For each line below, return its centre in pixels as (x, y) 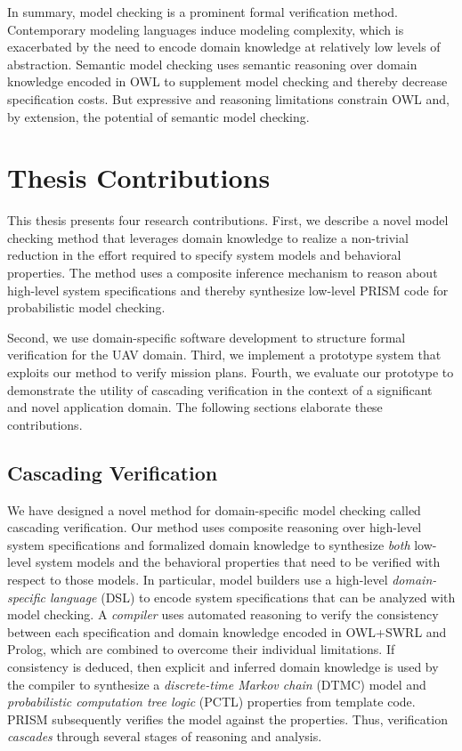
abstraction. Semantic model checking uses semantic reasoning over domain (212, 64)
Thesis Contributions (139, 178)
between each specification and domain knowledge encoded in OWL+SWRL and (227, 631)
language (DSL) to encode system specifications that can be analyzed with (252, 597)
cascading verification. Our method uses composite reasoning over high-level (215, 527)
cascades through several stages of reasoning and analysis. (165, 736)
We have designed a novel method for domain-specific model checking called (214, 509)
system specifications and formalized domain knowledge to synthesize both (209, 544)
